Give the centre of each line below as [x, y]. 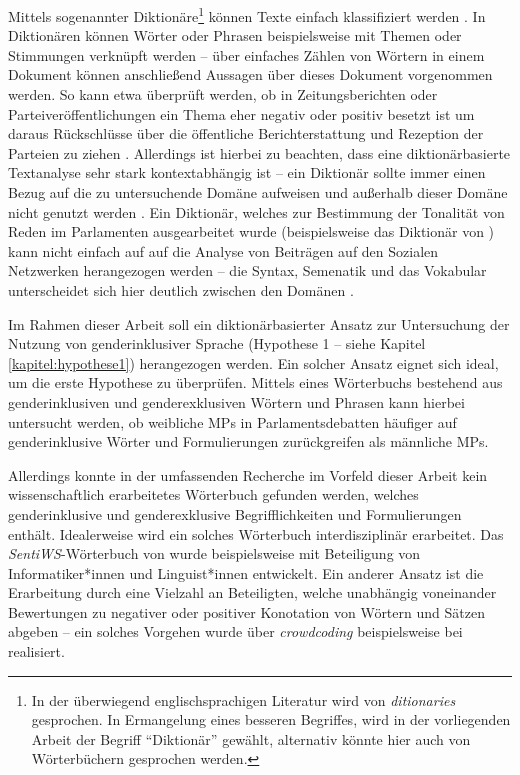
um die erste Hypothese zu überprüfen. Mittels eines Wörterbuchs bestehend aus [255, 382]
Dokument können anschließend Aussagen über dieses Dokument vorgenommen [250, 74]
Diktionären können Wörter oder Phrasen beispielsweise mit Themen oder [235, 35]
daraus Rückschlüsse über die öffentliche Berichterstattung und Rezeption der [246, 133]
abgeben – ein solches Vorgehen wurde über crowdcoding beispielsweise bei [235, 631]
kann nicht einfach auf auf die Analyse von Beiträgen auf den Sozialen [223, 250]
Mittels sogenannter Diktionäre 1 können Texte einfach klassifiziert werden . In [247, 14]
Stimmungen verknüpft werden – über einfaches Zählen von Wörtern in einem [246, 54]
